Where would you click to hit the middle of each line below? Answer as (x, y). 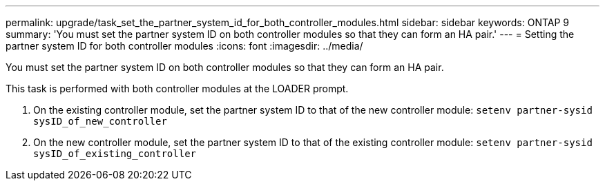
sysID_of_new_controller (100, 121)
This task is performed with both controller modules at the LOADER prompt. (177, 89)
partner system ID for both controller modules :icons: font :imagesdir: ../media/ (184, 46)
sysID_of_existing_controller (115, 154)
